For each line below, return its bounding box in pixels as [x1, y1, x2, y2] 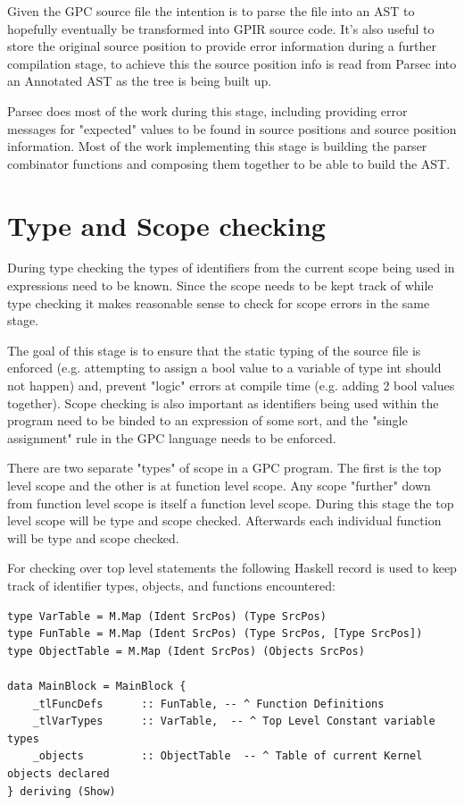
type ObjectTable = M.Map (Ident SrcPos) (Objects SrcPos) [7, 644, 365, 658]
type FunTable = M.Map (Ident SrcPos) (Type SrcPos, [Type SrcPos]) [7, 627, 423, 641]
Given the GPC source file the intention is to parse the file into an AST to [7, 2, 415, 20]
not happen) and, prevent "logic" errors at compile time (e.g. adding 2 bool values [7, 376, 455, 395]
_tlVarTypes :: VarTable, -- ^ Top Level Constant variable [32, 715, 435, 728]
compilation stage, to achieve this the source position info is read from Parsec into [7, 54, 457, 72]
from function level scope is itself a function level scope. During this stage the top [7, 493, 454, 512]
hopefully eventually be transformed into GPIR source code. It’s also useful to [7, 19, 435, 38]
